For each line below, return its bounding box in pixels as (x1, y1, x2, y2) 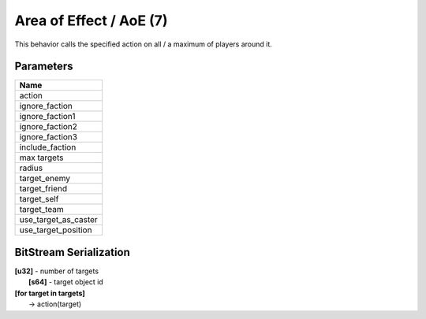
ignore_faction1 (19, 111, 76, 122)
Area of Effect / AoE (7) (14, 12, 168, 29)
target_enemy (19, 173, 71, 184)
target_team (19, 204, 65, 215)
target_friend (19, 184, 68, 195)
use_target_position (19, 224, 92, 236)
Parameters (14, 60, 73, 73)
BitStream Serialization (14, 245, 130, 259)
